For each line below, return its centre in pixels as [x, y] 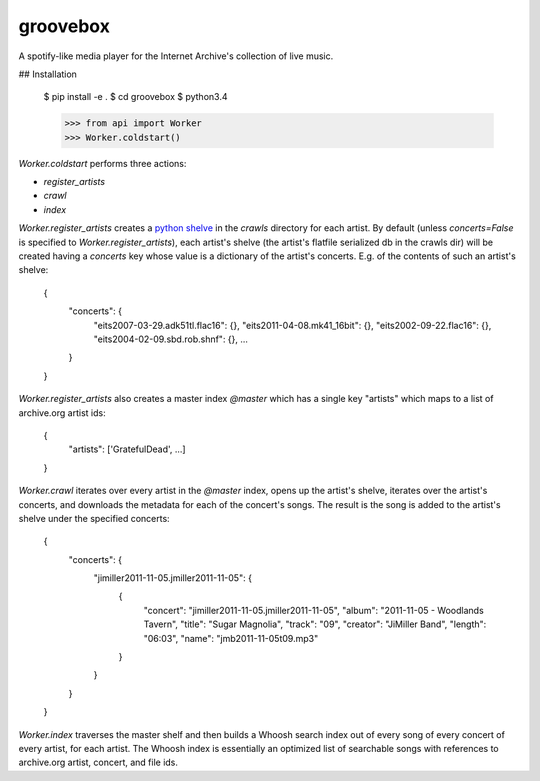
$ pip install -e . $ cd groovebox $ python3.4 [135, 97]
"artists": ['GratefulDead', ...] [127, 449]
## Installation [47, 74]
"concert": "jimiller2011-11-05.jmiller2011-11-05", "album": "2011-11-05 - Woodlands [313, 610]
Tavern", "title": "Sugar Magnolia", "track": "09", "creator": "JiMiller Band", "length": [315, 624]
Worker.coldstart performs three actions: [102, 163]
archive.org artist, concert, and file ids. [98, 762]
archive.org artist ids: [62, 412]
